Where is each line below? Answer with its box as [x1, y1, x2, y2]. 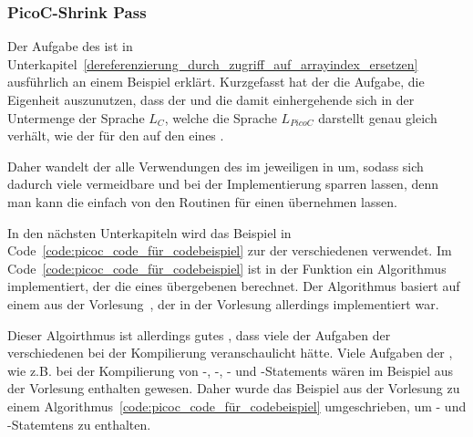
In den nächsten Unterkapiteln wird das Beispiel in [7, 223, 292, 242]
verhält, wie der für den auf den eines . [7, 126, 224, 145]
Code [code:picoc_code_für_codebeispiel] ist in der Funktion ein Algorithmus [7, 258, 447, 277]
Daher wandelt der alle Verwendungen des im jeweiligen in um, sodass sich [7, 156, 424, 175]
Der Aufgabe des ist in [7, 36, 133, 56]
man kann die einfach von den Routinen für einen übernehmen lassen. [7, 192, 397, 211]
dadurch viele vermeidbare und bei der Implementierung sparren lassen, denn [7, 174, 439, 193]
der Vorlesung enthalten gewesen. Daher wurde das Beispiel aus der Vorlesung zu [7, 379, 460, 398]
